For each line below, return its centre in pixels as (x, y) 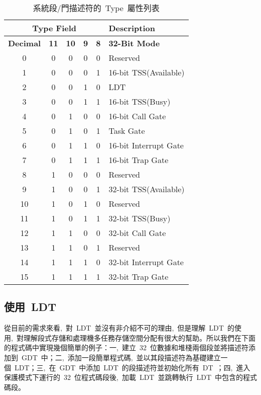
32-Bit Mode (134, 43)
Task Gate (127, 131)
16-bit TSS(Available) (147, 72)
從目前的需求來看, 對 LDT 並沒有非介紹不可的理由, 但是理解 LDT (114, 328)
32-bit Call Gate (137, 233)
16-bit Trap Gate (139, 160)
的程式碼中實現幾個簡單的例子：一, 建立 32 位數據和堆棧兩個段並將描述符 (126, 347)
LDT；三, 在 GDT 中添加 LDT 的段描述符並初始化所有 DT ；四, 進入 (132, 367)
